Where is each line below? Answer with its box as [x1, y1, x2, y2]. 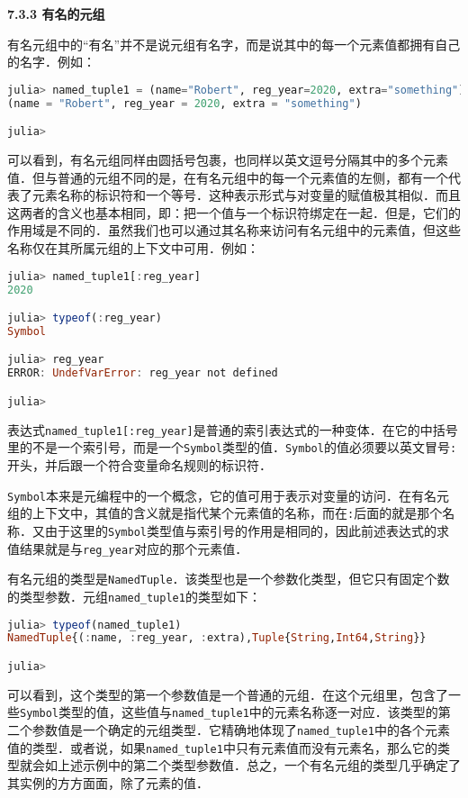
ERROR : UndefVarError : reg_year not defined [7, 367, 278, 380]
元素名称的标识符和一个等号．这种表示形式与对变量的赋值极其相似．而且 [31, 186, 461, 204]
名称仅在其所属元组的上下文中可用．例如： [7, 239, 259, 258]
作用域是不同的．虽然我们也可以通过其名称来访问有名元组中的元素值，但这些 [7, 221, 461, 240]
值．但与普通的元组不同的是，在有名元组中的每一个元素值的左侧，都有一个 [7, 168, 448, 186]
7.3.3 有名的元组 [7, 5, 105, 23]
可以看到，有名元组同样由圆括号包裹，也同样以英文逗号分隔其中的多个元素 [7, 150, 448, 169]
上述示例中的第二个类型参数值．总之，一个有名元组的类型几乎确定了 [57, 756, 461, 775]
